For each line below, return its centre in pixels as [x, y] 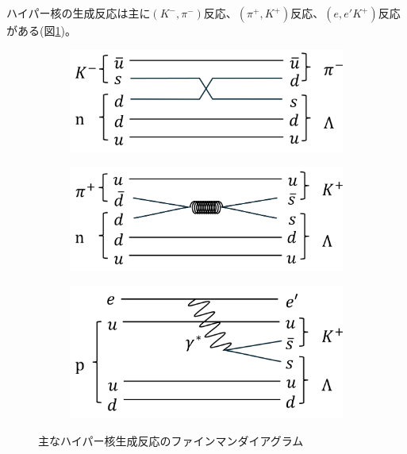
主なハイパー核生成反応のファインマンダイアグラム [171, 440]
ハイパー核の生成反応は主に [79, 13]
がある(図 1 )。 [41, 30]
